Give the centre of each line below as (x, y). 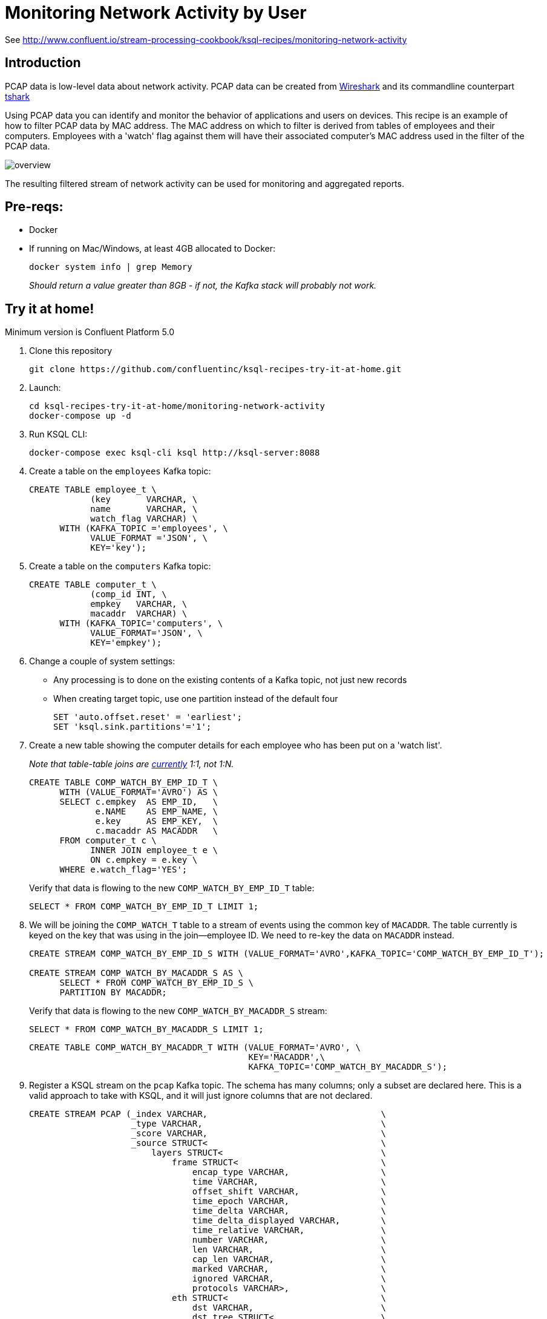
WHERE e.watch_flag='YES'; (123, 870)
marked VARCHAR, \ (289, 1269)
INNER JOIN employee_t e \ (154, 850)
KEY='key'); (118, 548)
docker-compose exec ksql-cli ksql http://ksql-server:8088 (175, 453)
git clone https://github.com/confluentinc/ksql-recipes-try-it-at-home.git (215, 369)
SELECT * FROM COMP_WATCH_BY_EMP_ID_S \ (156, 983)
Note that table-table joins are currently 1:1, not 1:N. (132, 764)
